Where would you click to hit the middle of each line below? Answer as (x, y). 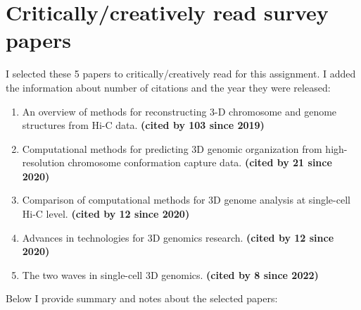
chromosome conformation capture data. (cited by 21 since (200, 162)
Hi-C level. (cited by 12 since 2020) (106, 214)
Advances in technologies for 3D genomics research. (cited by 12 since (178, 237)
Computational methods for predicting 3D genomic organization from (172, 148)
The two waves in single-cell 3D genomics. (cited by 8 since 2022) (170, 274)
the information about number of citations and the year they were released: (168, 87)
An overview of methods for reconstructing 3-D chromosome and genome (179, 111)
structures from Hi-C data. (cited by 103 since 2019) (143, 125)
